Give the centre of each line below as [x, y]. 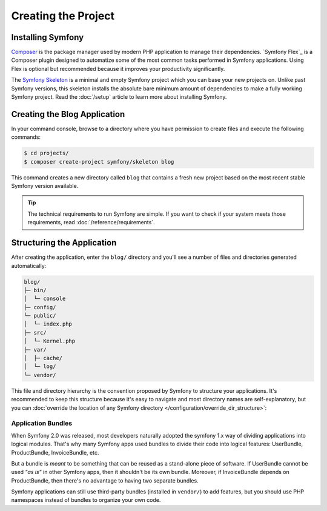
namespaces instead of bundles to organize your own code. [86, 500]
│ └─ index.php [48, 324]
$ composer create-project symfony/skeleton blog [99, 162]
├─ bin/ [35, 290]
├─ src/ [35, 332]
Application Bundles [42, 423]
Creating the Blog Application [68, 114]
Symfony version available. [45, 186]
